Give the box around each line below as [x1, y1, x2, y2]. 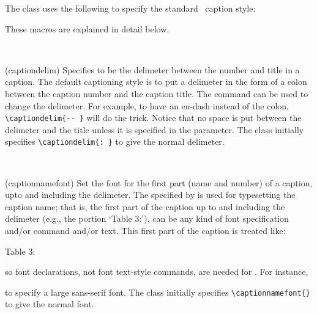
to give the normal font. [5, 298, 94, 310]
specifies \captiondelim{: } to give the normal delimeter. [5, 135, 225, 148]
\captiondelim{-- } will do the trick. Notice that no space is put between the [5, 111, 302, 124]
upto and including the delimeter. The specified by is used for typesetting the [5, 188, 296, 201]
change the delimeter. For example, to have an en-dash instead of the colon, [5, 99, 289, 112]
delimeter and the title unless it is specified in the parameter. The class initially [5, 123, 304, 136]
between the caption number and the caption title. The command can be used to [5, 87, 308, 100]
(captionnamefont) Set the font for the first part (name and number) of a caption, [5, 176, 313, 189]
